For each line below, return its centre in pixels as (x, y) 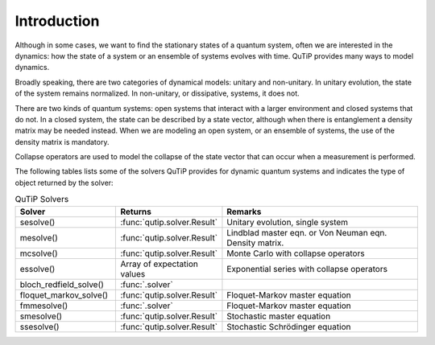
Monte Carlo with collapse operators (296, 253)
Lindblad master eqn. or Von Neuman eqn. (307, 232)
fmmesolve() (44, 306)
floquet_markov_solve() (64, 295)
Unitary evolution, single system (288, 222)
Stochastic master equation (279, 316)
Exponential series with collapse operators (307, 269)
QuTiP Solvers (42, 199)
